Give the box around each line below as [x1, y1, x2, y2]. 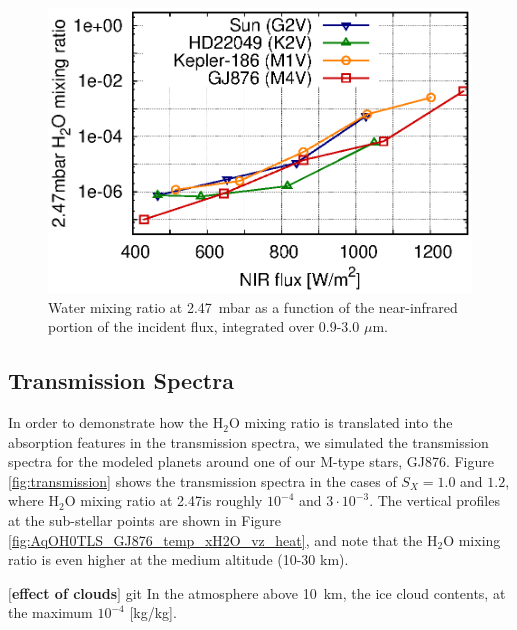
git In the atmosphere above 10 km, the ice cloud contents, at [125, 582, 506, 603]
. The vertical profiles [369, 490, 500, 511]
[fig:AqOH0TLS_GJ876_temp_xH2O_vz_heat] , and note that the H [8, 529, 438, 550]
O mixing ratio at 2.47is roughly [64, 490, 263, 511]
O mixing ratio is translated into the [228, 412, 453, 433]
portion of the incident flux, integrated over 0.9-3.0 [48, 316, 360, 337]
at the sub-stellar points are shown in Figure [8, 510, 281, 531]
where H [8, 490, 59, 511]
